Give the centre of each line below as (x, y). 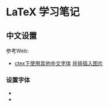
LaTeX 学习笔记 (43, 12)
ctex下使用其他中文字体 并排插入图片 (59, 63)
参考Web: (17, 51)
